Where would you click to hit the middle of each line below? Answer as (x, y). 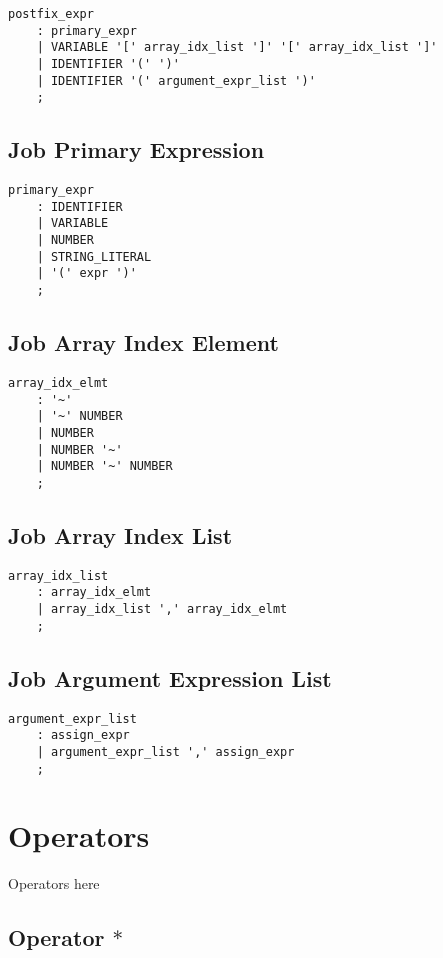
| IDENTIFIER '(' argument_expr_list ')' (176, 80)
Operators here (54, 883)
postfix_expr (51, 14)
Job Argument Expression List (170, 677)
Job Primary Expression (136, 149)
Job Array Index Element (143, 342)
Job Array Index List (120, 534)
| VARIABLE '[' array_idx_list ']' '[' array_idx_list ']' (237, 47)
